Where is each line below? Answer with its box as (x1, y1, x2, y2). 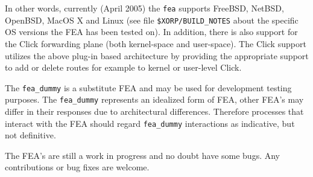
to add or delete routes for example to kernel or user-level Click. (5, 61, 242, 74)
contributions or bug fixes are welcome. (5, 161, 150, 173)
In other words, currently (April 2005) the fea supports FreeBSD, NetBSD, (5, 2, 284, 14)
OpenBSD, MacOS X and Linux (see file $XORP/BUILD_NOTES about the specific (5, 13, 299, 26)
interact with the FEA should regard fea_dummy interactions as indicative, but (5, 117, 295, 129)
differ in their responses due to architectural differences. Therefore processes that (5, 105, 304, 117)
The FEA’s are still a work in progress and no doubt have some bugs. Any (5, 149, 280, 161)
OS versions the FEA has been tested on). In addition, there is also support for (5, 25, 298, 38)
